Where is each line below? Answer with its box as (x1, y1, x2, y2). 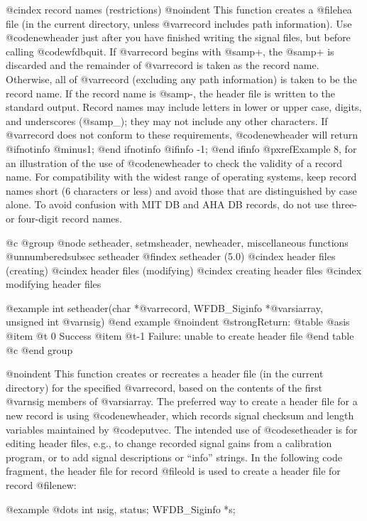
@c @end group (6, 342, 73, 357)
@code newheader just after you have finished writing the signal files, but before (6, 30, 351, 45)
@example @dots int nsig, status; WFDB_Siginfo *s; (6, 501, 236, 516)
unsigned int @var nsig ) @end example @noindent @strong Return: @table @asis (6, 314, 350, 329)
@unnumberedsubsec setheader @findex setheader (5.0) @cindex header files (6, 249, 336, 264)
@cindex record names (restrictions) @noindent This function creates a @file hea (6, 2, 352, 16)
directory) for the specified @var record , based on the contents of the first (6, 380, 322, 394)
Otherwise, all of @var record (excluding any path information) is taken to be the (6, 71, 357, 86)
